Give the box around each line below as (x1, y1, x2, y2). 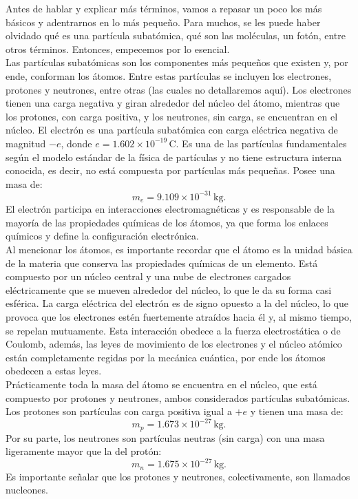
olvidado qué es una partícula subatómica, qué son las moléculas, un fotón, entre (6, 28, 346, 43)
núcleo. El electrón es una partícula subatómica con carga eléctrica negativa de (6, 123, 338, 137)
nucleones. (6, 482, 48, 497)
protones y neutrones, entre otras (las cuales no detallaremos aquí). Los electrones (6, 82, 352, 96)
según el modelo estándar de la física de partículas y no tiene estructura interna (6, 149, 342, 164)
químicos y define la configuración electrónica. (6, 229, 199, 243)
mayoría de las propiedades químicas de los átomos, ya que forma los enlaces (6, 215, 328, 229)
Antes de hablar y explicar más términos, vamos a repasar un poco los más (6, 1, 322, 15)
